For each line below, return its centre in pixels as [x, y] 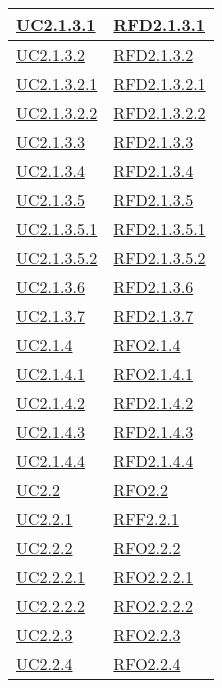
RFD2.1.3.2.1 [159, 83]
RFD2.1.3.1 [159, 24]
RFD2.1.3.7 [153, 315]
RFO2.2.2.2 [153, 605]
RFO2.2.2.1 [153, 576]
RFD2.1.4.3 [153, 431]
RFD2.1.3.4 [153, 170]
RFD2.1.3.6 [153, 286]
